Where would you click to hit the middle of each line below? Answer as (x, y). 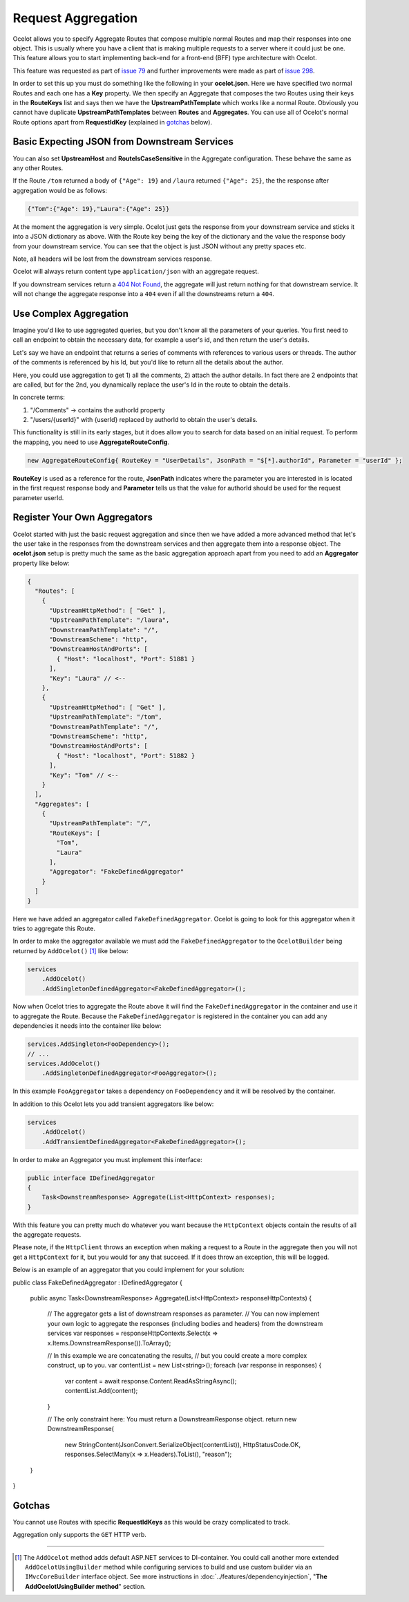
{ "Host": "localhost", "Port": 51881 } (126, 659)
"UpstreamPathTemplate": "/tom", (106, 717)
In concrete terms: (39, 397)
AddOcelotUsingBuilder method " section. (86, 1586)
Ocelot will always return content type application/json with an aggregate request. (136, 271)
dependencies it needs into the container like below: (87, 1026)
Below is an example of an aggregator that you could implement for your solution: (129, 1270)
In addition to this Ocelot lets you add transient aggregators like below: (113, 1104)
